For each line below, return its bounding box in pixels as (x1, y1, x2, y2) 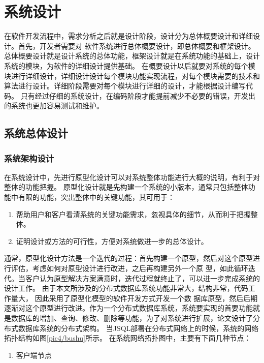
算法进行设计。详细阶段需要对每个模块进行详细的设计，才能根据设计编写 (4, 80, 246, 91)
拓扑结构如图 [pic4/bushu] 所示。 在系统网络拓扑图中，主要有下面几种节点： (4, 332, 251, 343)
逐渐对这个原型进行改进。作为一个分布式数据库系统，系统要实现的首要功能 (4, 302, 253, 313)
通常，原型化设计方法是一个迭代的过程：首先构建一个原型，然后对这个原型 (4, 253, 253, 263)
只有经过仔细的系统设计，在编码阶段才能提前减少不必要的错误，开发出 (20, 90, 255, 101)
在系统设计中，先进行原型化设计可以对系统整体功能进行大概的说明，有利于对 (4, 171, 260, 182)
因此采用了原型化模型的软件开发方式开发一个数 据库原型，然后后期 (35, 292, 258, 303)
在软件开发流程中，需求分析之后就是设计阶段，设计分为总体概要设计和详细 (4, 31, 253, 41)
